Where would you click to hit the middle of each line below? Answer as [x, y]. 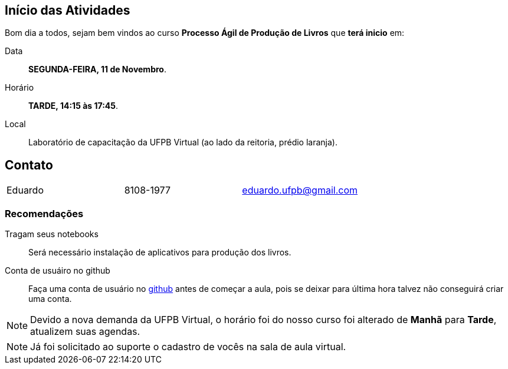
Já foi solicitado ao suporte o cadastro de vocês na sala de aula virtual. [188, 347]
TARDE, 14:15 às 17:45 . [73, 106]
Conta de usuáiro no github [58, 271]
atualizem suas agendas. [85, 332]
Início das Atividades [68, 10]
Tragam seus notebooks [52, 234]
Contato [29, 165]
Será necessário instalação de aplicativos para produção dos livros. [160, 252]
